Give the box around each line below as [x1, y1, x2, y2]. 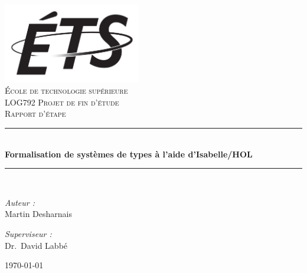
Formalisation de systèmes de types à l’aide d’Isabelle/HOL [5, 147, 253, 160]
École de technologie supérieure [5, 84, 128, 97]
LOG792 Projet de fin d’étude [5, 96, 119, 108]
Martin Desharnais [5, 208, 73, 220]
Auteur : [5, 196, 35, 208]
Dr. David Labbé [5, 239, 68, 251]
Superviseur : [5, 227, 52, 239]
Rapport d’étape [5, 107, 66, 120]
